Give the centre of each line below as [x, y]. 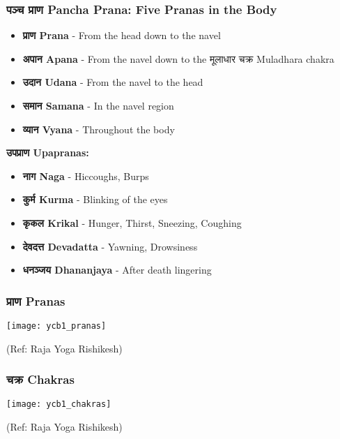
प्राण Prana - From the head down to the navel [122, 35]
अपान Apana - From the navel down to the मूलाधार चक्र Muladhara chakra [178, 58]
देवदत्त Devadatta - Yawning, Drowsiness [110, 246]
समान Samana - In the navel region [98, 105]
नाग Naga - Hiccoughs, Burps [86, 176]
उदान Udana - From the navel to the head [113, 82]
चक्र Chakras [40, 379]
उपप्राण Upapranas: [48, 152]
